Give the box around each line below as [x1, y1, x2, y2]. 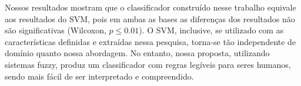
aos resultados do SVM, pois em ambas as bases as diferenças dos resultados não [5, 12, 295, 25]
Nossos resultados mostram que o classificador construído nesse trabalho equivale [5, 1, 296, 13]
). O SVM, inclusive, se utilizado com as [139, 24, 284, 36]
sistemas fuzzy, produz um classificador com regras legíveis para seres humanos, [5, 58, 291, 70]
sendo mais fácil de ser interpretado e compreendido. [5, 70, 194, 82]
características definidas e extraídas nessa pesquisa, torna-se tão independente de [5, 35, 296, 47]
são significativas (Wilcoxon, [5, 24, 106, 36]
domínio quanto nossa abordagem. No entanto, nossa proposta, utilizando [5, 47, 270, 59]
